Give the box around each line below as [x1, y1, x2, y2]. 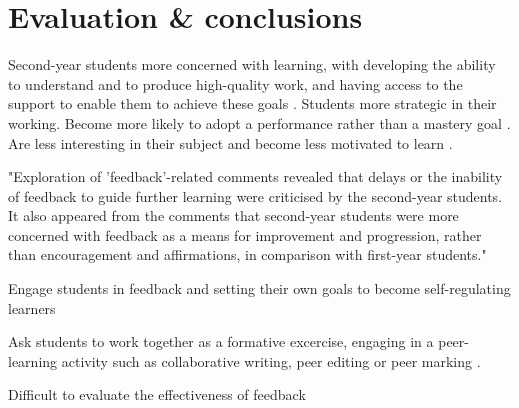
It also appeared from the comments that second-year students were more [8, 205, 459, 226]
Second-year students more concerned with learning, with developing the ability [8, 54, 496, 75]
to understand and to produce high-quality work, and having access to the [8, 73, 463, 94]
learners [8, 297, 56, 318]
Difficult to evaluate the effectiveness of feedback [8, 384, 306, 405]
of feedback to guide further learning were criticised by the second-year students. [8, 185, 503, 206]
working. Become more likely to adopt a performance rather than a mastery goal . [8, 112, 511, 133]
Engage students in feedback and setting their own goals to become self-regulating [8, 278, 511, 299]
